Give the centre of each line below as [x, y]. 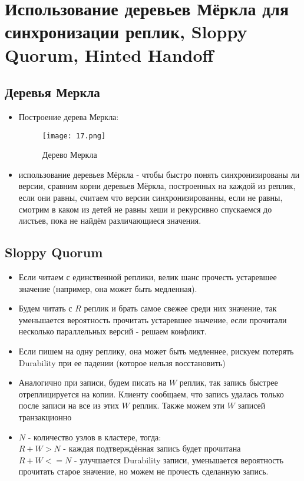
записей [252, 405]
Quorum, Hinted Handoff [109, 54]
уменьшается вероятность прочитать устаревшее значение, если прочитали [153, 319]
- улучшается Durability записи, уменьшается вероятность [179, 460]
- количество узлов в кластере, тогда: [95, 437]
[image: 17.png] [74, 136]
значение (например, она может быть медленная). [108, 288]
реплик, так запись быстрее [229, 382]
